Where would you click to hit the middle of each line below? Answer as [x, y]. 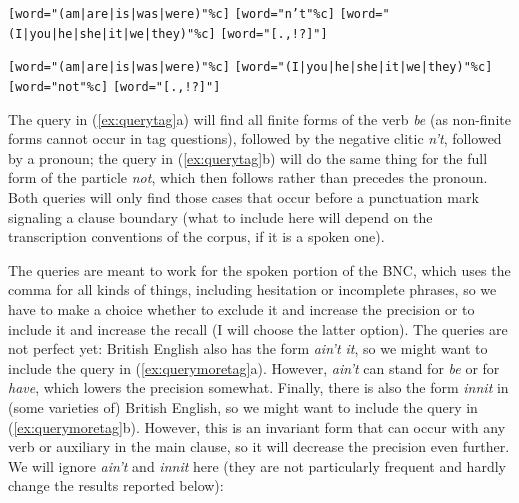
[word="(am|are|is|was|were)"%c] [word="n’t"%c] [171, 14]
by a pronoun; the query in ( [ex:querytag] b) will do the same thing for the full [248, 157]
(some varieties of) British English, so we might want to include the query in [243, 406]
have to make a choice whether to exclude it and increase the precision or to [241, 308]
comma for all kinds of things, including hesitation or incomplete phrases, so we [252, 289]
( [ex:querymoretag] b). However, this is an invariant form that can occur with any [257, 426]
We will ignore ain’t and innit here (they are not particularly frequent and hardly [257, 465]
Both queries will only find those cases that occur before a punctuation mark [243, 197]
